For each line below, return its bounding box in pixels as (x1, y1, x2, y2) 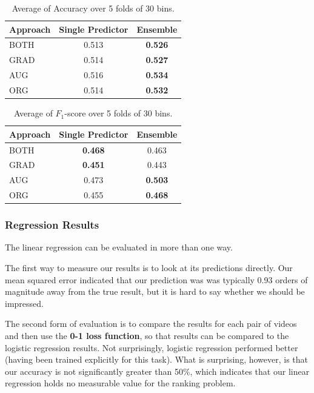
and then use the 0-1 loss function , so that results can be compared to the (5, 329, 289, 341)
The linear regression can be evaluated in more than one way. (5, 241, 233, 254)
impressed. (5, 297, 44, 309)
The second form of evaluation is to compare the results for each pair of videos (5, 317, 297, 330)
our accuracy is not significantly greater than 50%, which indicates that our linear (5, 364, 310, 377)
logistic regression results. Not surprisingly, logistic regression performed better (5, 341, 298, 354)
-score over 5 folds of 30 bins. (64, 107, 173, 119)
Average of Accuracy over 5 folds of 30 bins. (12, 2, 175, 14)
